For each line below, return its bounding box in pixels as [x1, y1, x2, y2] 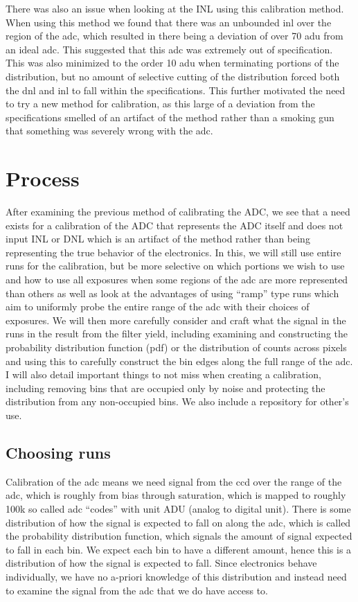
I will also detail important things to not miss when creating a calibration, [6, 367, 321, 382]
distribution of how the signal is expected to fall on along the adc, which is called [6, 515, 351, 529]
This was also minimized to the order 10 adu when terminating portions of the [6, 55, 339, 70]
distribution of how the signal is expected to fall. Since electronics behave [6, 556, 317, 570]
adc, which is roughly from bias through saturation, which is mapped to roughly [6, 488, 346, 502]
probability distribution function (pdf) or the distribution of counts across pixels [6, 340, 347, 354]
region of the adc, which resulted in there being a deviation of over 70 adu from [6, 28, 343, 43]
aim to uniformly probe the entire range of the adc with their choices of [6, 299, 310, 314]
